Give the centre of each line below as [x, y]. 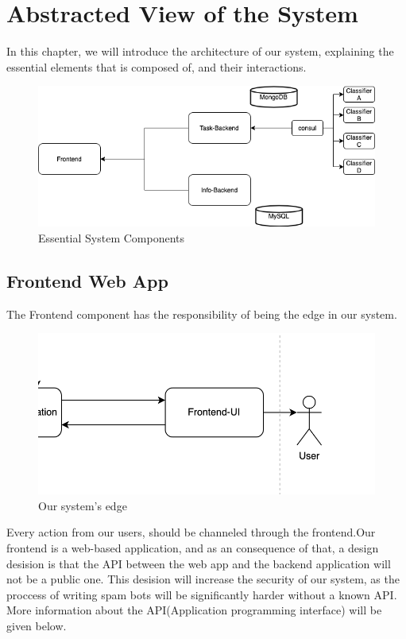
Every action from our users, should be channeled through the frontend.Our [191, 532]
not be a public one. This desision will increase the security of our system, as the [203, 579]
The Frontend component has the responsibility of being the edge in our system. [202, 314]
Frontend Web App [87, 281]
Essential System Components [112, 238]
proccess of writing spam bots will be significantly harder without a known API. [202, 594]
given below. [37, 625]
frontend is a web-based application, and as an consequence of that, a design [193, 547]
